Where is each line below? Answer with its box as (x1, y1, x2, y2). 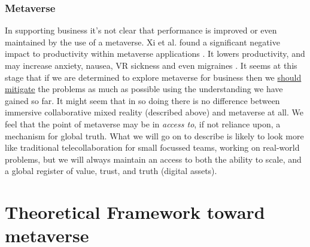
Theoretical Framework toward (5, 200, 265, 224)
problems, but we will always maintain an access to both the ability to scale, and (5, 153, 302, 165)
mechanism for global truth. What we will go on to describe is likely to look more (5, 129, 304, 142)
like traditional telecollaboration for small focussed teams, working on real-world (5, 141, 300, 154)
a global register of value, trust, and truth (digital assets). (5, 164, 217, 177)
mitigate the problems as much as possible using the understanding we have (5, 83, 283, 95)
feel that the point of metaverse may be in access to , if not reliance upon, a (5, 117, 281, 130)
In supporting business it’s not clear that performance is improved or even (5, 24, 277, 36)
